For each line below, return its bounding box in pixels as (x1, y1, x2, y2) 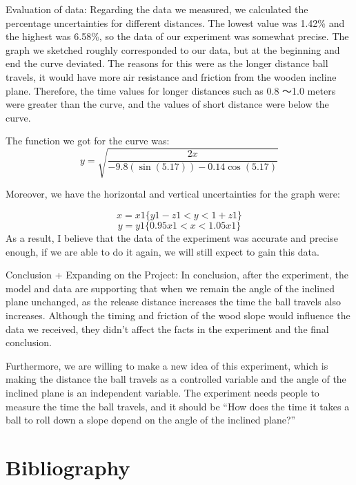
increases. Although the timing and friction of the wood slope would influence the (6, 308, 350, 323)
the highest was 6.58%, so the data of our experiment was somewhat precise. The (6, 29, 349, 44)
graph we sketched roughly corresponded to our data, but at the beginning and (6, 42, 340, 57)
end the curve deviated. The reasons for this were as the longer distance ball (6, 56, 328, 70)
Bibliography (6, 453, 130, 481)
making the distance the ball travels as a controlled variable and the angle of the (6, 372, 346, 386)
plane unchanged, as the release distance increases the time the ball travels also (6, 294, 341, 309)
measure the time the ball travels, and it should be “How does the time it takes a (6, 399, 350, 413)
